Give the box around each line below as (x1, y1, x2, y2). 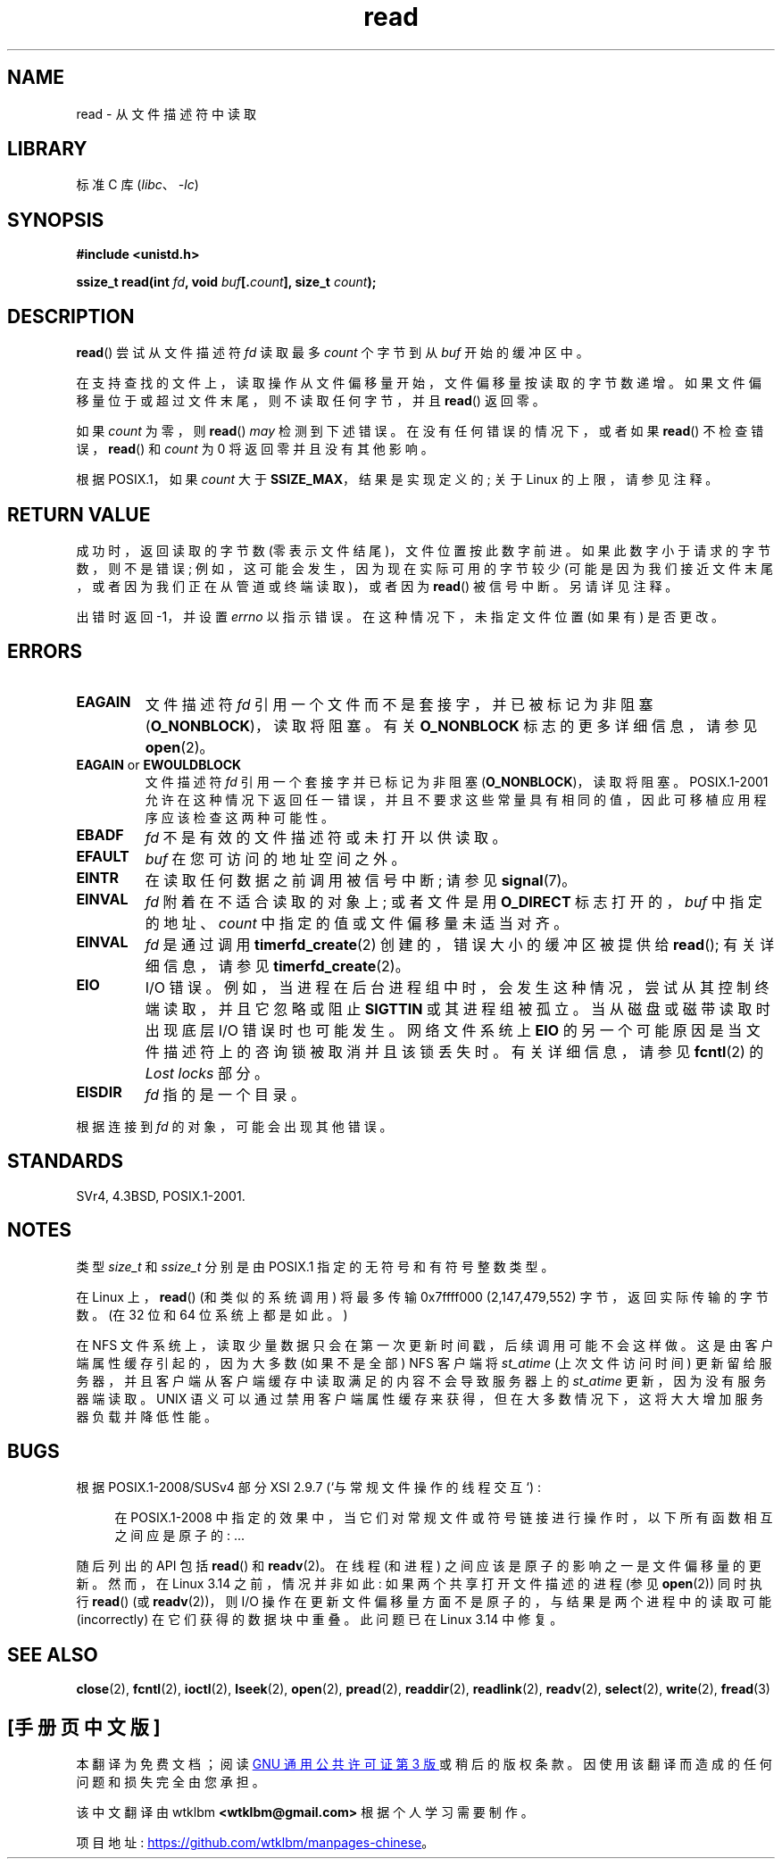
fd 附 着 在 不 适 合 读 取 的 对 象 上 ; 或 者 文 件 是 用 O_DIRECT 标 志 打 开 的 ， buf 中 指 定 (145, 892, 762, 911)
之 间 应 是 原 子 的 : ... (114, 1528, 245, 1544)
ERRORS (7, 640, 83, 663)
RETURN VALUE (7, 503, 151, 526)
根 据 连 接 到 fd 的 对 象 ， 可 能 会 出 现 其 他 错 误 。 (76, 1118, 393, 1134)
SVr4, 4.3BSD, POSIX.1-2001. (76, 1187, 245, 1204)
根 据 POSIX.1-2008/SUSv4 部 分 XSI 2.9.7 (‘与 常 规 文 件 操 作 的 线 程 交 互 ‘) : (76, 1479, 542, 1495)
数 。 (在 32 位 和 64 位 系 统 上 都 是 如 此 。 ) (76, 1306, 348, 1322)
